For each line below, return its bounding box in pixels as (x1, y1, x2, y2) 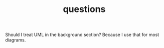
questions (63, 3, 106, 15)
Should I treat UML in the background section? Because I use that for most (5, 31, 159, 38)
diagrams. (5, 37, 26, 43)
